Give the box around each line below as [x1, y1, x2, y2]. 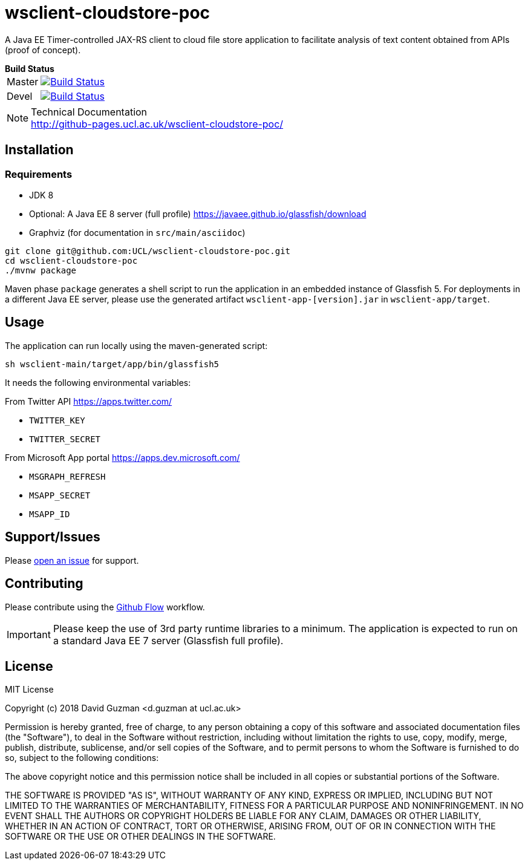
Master [7, 75, 39, 88]
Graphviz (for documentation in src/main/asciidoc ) [29, 227, 246, 238]
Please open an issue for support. [5, 555, 139, 566]
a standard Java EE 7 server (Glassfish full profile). [53, 634, 284, 647]
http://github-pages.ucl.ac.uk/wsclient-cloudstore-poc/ [31, 117, 284, 130]
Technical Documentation [31, 105, 148, 118]
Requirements [5, 168, 73, 180]
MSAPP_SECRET [29, 490, 91, 500]
